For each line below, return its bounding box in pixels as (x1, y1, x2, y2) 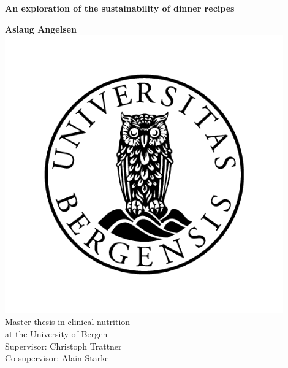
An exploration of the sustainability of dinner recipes (5, 2, 235, 14)
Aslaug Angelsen (5, 22, 77, 35)
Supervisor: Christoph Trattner (5, 339, 122, 352)
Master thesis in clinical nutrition (5, 315, 131, 328)
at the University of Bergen (5, 327, 108, 340)
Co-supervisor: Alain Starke (5, 351, 109, 364)
